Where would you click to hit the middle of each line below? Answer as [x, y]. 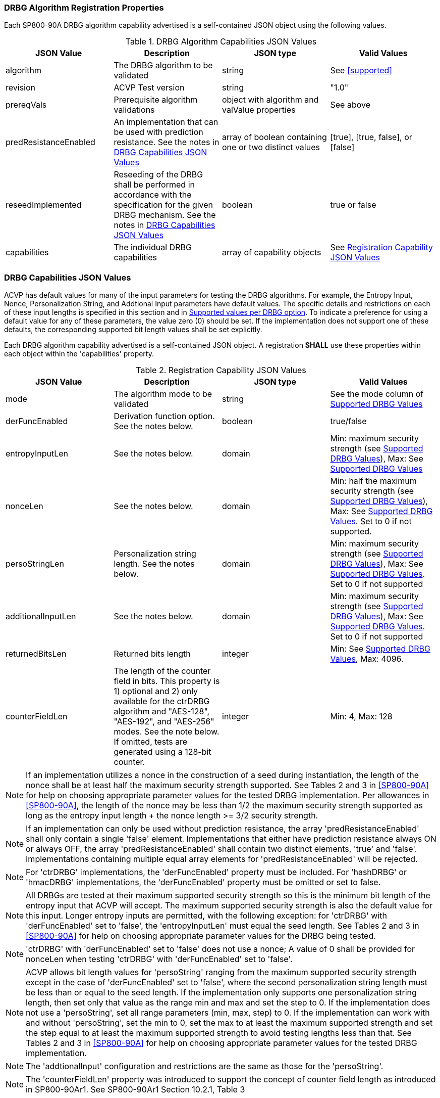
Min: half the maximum [373, 481]
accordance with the [153, 195]
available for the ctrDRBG [162, 701]
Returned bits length [152, 654]
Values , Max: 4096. [367, 659]
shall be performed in [154, 185]
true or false [353, 205]
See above [350, 105]
